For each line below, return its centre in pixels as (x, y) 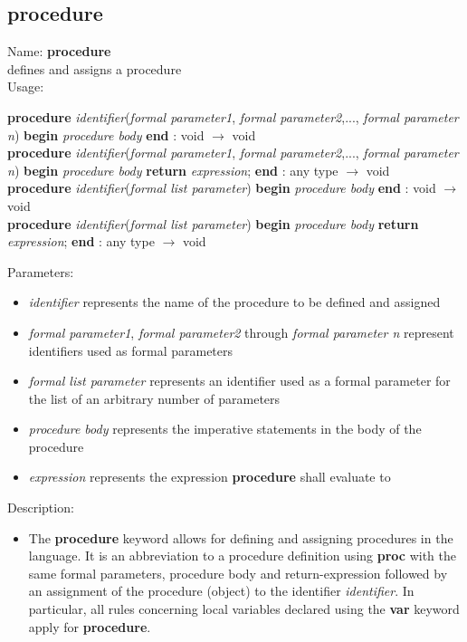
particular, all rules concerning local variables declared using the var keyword (244, 609)
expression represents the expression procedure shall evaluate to (210, 477)
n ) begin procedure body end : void (106, 134)
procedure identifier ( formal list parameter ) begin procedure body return (213, 223)
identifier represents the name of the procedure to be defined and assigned (234, 302)
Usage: (26, 86)
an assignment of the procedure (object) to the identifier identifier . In (221, 591)
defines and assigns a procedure (95, 68)
